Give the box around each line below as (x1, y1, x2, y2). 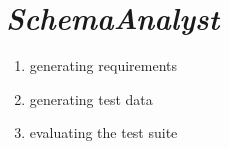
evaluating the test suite (29, 122, 178, 143)
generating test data (29, 88, 153, 109)
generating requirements (29, 55, 177, 76)
